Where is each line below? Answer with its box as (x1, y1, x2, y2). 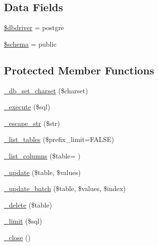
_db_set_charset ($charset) (4, 85, 88, 95)
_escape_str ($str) (4, 118, 60, 128)
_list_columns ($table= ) (4, 150, 81, 160)
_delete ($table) (4, 199, 52, 210)
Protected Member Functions (4, 62, 155, 77)
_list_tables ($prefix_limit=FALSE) (4, 134, 114, 144)
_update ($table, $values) (4, 167, 81, 177)
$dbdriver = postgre (4, 22, 64, 33)
